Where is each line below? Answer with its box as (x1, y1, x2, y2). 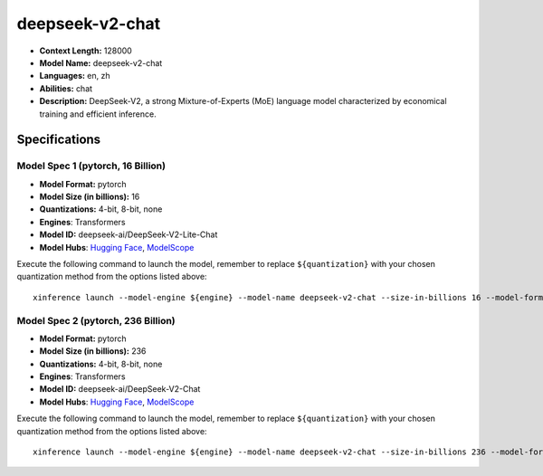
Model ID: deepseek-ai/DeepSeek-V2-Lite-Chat (39, 229, 218, 240)
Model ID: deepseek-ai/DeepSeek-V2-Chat (39, 384, 201, 395)
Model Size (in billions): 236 (39, 346, 147, 357)
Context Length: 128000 (39, 45, 133, 56)
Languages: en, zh (39, 71, 110, 81)
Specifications (16, 132, 101, 148)
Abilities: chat (39, 82, 93, 94)
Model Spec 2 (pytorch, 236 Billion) (16, 314, 176, 327)
